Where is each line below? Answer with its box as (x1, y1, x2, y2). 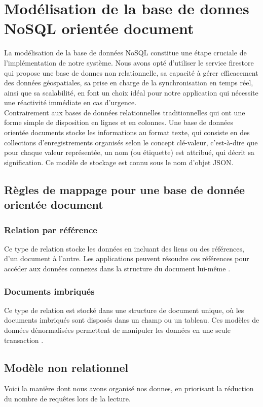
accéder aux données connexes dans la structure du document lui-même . (4, 263, 231, 274)
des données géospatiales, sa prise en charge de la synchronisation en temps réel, (4, 77, 253, 88)
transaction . (4, 334, 44, 345)
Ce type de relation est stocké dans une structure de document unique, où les (4, 304, 244, 315)
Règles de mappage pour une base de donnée (4, 181, 245, 197)
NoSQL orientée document (4, 18, 194, 39)
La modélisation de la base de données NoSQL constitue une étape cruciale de (4, 47, 247, 58)
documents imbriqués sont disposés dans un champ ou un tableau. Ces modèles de (4, 315, 259, 325)
